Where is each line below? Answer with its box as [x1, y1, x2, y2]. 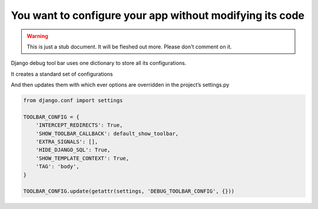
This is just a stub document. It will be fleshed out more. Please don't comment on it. [26, 43, 232, 50]
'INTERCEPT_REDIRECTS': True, [35, 122, 123, 129]
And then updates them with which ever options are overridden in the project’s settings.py [11, 81, 230, 89]
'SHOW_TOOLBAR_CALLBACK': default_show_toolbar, [35, 130, 179, 137]
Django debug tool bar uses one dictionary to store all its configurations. [11, 60, 187, 67]
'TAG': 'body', [35, 163, 79, 170]
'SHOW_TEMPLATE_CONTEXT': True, [35, 155, 130, 162]
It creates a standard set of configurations [11, 70, 113, 77]
